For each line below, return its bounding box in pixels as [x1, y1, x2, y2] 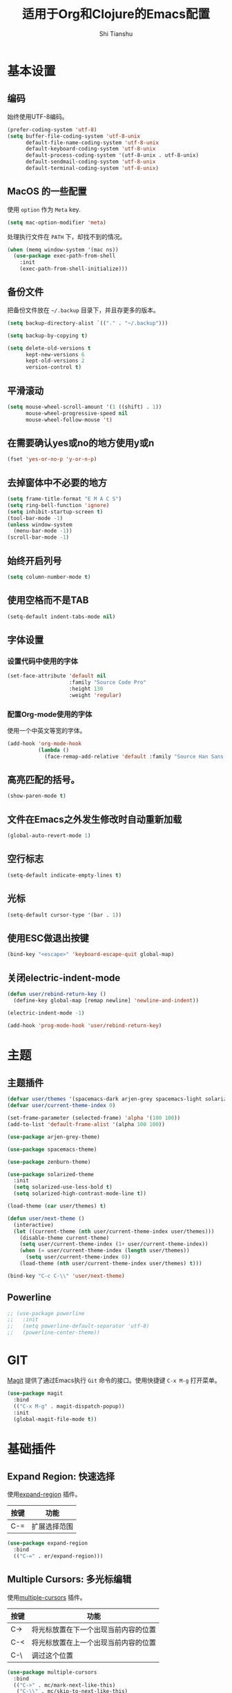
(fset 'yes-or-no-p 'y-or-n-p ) [7, 456, 97, 463]
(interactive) [13, 1221, 54, 1228]
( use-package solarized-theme [7, 1171, 95, 1178]
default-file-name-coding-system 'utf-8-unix [25, 139, 159, 146]
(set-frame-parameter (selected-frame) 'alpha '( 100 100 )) [7, 1115, 181, 1122]
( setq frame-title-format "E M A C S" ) [7, 495, 122, 503]
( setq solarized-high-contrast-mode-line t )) [13, 1190, 147, 1197]
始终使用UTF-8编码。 [7, 112, 68, 121]
